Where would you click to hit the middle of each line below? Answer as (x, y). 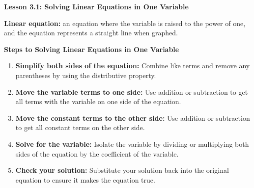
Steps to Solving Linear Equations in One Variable (92, 49)
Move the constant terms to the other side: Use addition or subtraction (133, 118)
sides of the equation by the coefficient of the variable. (97, 153)
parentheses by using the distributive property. (86, 75)
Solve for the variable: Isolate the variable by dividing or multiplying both (132, 144)
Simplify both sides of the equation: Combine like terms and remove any (133, 66)
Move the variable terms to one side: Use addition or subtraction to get (132, 92)
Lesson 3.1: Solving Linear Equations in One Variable (96, 6)
